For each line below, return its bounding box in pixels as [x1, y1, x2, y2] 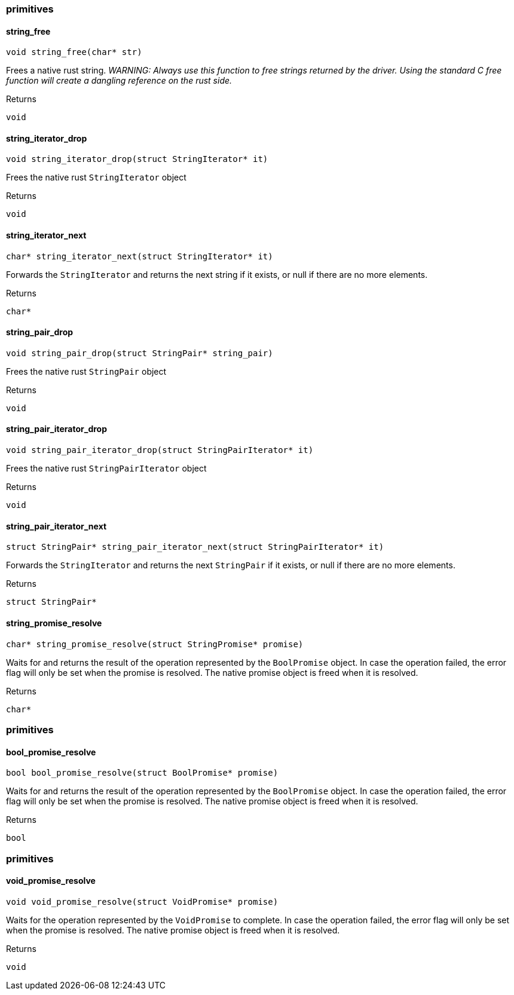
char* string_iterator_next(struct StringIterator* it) [6, 251, 273, 261]
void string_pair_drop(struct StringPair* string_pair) [6, 348, 273, 358]
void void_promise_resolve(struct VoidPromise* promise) [6, 896, 279, 907]
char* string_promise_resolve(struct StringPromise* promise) [6, 639, 304, 649]
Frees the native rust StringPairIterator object [6, 463, 207, 474]
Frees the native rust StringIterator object [6, 172, 186, 183]
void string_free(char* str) [6, 47, 142, 57]
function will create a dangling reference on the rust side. [6, 75, 232, 86]
